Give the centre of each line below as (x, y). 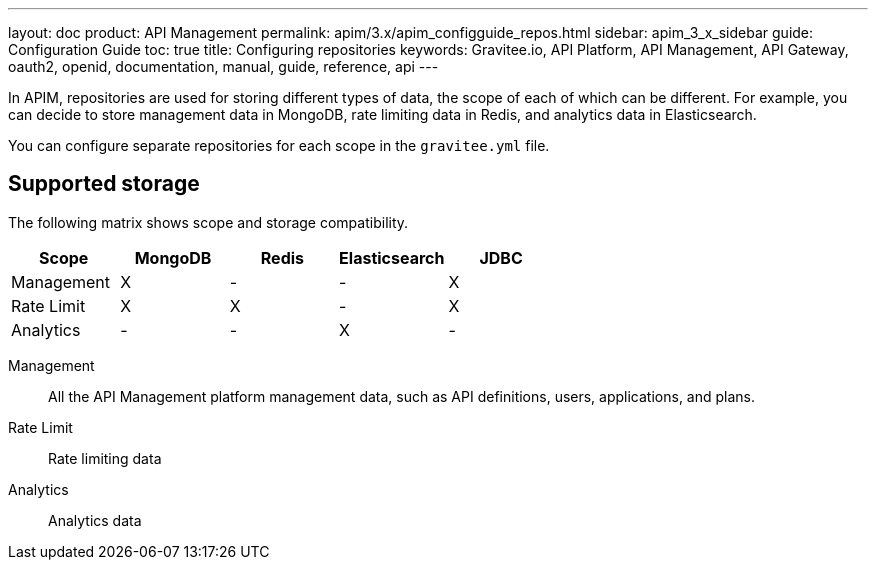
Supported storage (104, 184)
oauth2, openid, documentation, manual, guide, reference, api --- (223, 66)
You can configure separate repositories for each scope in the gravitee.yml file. (279, 145)
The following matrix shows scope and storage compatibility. (208, 222)
